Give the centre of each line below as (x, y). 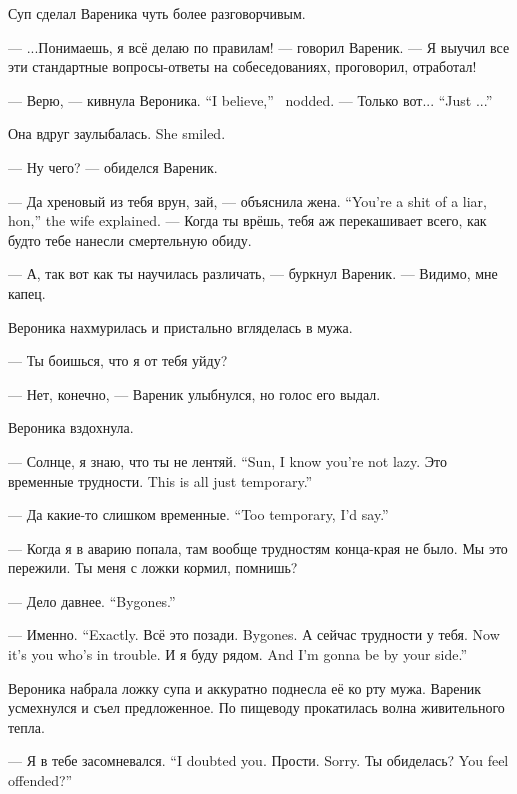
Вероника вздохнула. (71, 427)
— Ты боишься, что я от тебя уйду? (118, 360)
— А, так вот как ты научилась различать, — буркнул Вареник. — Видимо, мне (253, 273)
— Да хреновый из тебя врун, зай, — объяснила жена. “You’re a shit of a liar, (248, 200)
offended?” (40, 780)
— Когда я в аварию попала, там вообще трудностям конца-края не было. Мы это (258, 547)
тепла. (26, 726)
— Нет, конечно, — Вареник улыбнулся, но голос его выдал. (194, 393)
